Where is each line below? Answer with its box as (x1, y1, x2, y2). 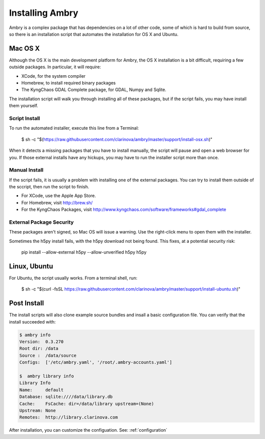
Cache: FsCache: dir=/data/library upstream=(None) (19, 401, 154, 407)
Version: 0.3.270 (19, 339, 64, 345)
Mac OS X (9, 44, 40, 53)
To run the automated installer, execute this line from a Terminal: (9, 125, 139, 131)
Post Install (9, 299, 44, 307)
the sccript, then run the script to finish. (9, 184, 89, 190)
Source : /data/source (19, 352, 77, 358)
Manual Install (9, 167, 44, 174)
